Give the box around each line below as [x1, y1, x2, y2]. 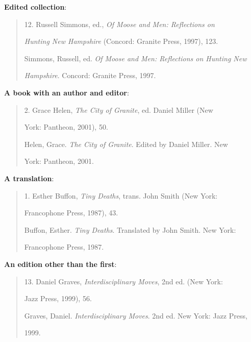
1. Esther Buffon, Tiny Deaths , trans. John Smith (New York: [24, 190, 218, 201]
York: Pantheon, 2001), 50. [24, 121, 108, 132]
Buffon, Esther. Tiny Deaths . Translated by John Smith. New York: [24, 224, 236, 235]
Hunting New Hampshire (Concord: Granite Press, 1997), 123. [24, 36, 218, 46]
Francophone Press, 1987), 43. [24, 207, 118, 218]
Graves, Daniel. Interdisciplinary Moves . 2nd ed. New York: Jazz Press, [24, 310, 247, 321]
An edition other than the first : [4, 258, 117, 269]
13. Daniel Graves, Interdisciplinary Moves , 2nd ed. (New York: [24, 276, 223, 286]
